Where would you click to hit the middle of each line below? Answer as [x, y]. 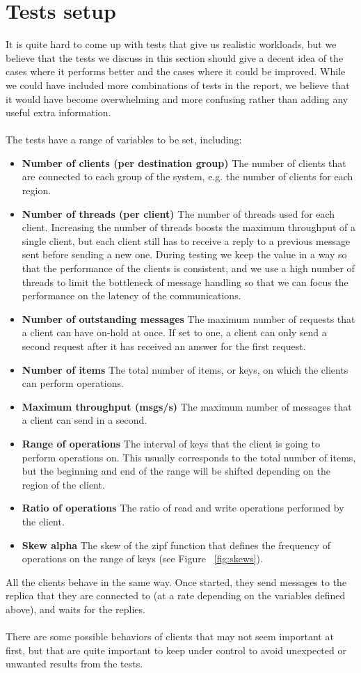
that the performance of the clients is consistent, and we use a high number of [188, 268]
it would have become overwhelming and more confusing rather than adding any [177, 98]
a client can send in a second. [85, 420]
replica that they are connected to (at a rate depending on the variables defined [176, 595]
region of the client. [63, 484]
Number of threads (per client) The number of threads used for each [178, 213]
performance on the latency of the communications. [131, 295]
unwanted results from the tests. [74, 664]
